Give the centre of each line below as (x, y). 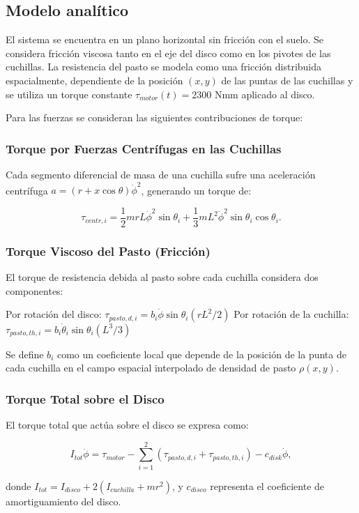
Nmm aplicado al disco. (265, 94)
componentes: (35, 290)
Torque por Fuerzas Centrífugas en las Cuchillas (144, 148)
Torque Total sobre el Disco (85, 398)
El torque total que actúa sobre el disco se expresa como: (127, 424)
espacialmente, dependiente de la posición (94, 80)
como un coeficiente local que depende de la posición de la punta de (201, 354)
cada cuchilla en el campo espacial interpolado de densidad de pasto (151, 368)
